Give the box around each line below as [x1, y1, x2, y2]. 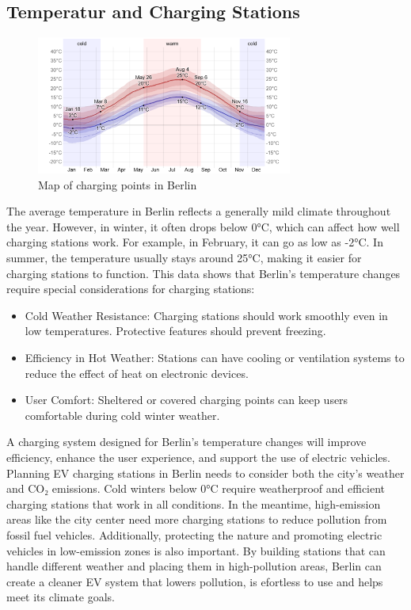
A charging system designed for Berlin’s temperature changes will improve [6, 433, 367, 450]
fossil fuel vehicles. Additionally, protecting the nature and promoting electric [6, 526, 382, 543]
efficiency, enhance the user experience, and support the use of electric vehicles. [6, 448, 390, 465]
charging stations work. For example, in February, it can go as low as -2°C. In [6, 234, 383, 250]
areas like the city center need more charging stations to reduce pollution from [6, 511, 387, 528]
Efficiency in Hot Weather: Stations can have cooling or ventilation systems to [25, 349, 405, 366]
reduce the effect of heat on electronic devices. [25, 364, 249, 381]
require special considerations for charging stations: [6, 280, 255, 297]
